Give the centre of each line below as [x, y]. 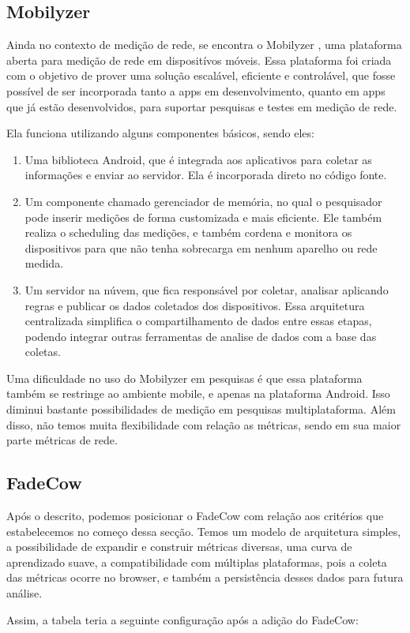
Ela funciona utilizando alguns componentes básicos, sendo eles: [160, 133]
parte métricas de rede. [62, 440]
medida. [44, 263]
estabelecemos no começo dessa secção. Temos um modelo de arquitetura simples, [204, 531]
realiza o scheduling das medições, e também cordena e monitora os [188, 232]
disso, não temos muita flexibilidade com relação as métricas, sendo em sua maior [204, 424]
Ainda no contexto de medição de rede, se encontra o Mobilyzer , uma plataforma [204, 45]
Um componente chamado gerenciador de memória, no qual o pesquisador [203, 201]
